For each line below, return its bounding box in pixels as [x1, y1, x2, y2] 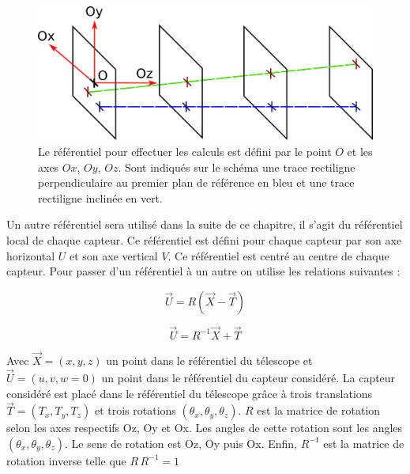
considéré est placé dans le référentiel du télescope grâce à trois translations [6, 385, 373, 401]
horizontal [6, 247, 55, 264]
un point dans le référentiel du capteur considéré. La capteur [101, 369, 396, 385]
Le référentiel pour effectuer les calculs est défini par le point [38, 142, 332, 159]
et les [347, 142, 373, 159]
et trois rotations [94, 402, 176, 419]
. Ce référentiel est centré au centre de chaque [167, 247, 389, 264]
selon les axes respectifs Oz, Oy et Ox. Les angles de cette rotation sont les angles [6, 419, 403, 436]
